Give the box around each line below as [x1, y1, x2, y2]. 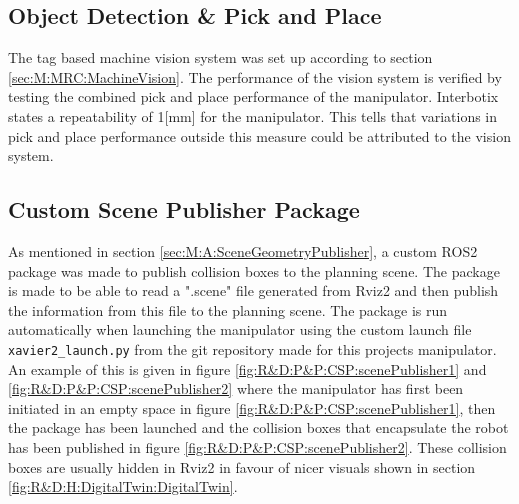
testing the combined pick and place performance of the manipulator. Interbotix [8, 86, 499, 107]
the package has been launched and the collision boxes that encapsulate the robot [8, 417, 509, 438]
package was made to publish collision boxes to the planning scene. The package [8, 260, 500, 281]
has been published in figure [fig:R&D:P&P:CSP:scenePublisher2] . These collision [8, 436, 507, 457]
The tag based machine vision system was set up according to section [8, 47, 433, 68]
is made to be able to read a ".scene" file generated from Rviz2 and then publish [8, 280, 499, 301]
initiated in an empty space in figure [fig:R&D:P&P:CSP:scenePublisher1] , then [8, 397, 496, 418]
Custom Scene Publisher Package [8, 194, 360, 225]
